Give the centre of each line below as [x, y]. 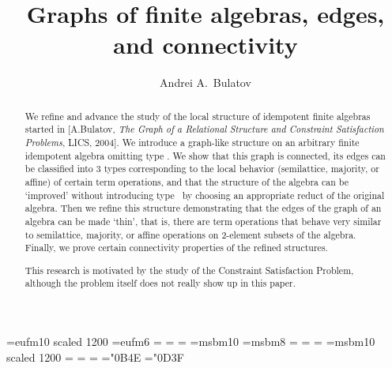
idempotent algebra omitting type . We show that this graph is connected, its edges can [205, 155]
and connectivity [205, 45]
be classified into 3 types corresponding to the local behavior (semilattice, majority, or [202, 169]
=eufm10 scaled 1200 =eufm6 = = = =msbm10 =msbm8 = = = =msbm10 [191, 342]
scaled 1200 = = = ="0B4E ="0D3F [95, 357]
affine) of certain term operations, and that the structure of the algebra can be [187, 181]
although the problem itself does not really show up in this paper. [160, 283]
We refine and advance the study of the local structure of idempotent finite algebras [198, 116]
